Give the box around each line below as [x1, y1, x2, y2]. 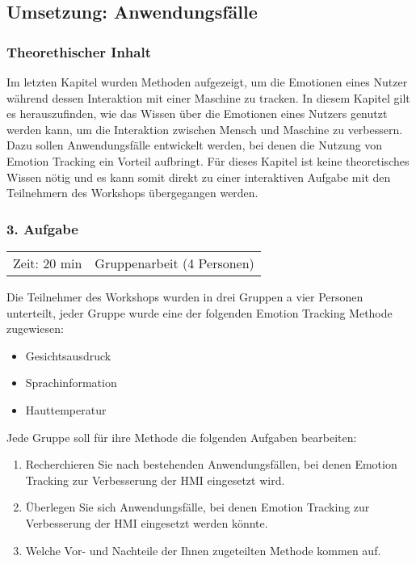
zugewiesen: [6, 320, 64, 337]
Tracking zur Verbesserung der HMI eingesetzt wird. [25, 471, 285, 488]
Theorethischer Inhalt [6, 41, 152, 61]
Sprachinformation [25, 374, 117, 391]
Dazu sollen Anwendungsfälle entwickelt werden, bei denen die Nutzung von [6, 137, 383, 154]
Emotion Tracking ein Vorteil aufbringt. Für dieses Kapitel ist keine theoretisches [6, 152, 410, 169]
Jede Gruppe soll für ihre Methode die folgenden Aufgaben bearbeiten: [6, 428, 357, 445]
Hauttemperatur [25, 401, 107, 418]
